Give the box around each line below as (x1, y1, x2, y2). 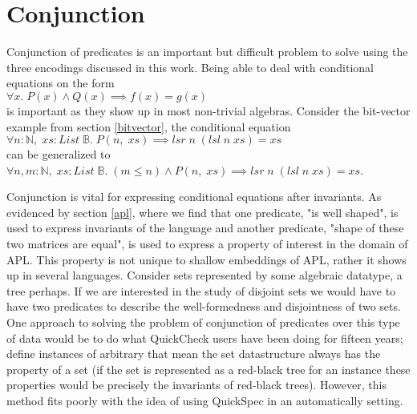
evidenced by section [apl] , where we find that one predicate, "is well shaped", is (6, 203, 399, 220)
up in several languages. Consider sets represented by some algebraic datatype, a (6, 267, 403, 283)
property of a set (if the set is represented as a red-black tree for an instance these (6, 360, 411, 377)
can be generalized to (6, 146, 111, 163)
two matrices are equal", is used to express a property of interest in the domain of (6, 235, 408, 252)
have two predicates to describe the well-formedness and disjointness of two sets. (6, 298, 401, 315)
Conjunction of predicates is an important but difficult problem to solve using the (6, 43, 408, 60)
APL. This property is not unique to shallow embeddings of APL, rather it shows (6, 251, 407, 267)
